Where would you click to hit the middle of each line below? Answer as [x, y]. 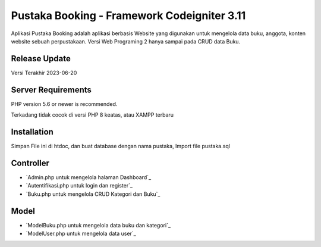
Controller [30, 163]
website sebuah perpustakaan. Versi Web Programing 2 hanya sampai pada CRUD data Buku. [126, 41]
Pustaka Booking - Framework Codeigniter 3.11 [128, 15]
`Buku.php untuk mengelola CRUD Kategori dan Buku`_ [93, 194]
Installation [32, 132]
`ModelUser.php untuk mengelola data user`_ [81, 234]
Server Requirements [51, 90]
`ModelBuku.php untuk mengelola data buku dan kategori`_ [98, 225]
